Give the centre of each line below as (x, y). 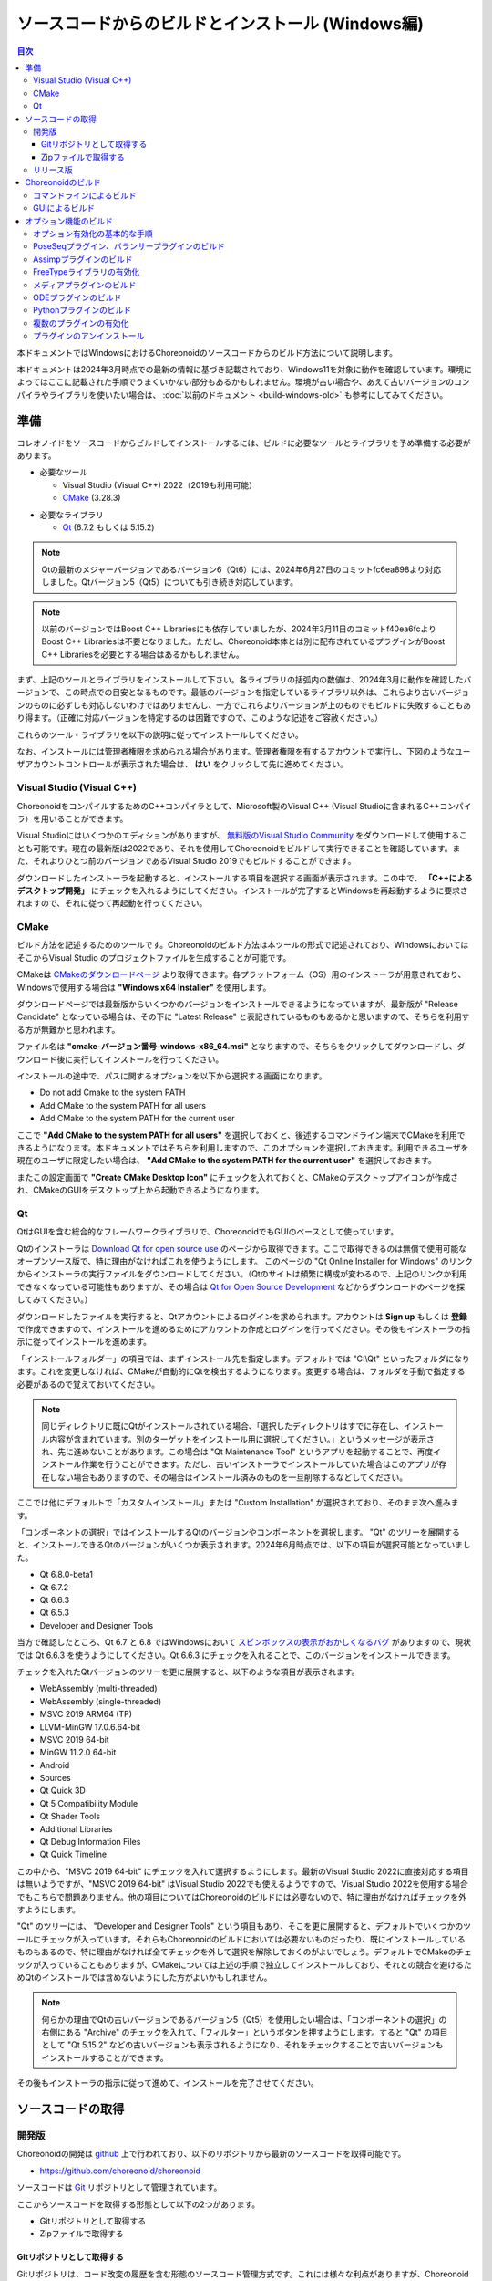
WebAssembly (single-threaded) (101, 1701)
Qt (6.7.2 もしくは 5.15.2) (108, 527)
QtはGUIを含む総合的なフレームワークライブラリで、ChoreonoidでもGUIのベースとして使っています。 (208, 1232)
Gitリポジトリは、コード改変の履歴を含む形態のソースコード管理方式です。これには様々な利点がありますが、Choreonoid (243, 2274)
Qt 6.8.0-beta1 (66, 1575)
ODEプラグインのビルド (77, 297)
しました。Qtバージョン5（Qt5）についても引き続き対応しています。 (169, 582)
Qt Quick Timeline (73, 1854)
